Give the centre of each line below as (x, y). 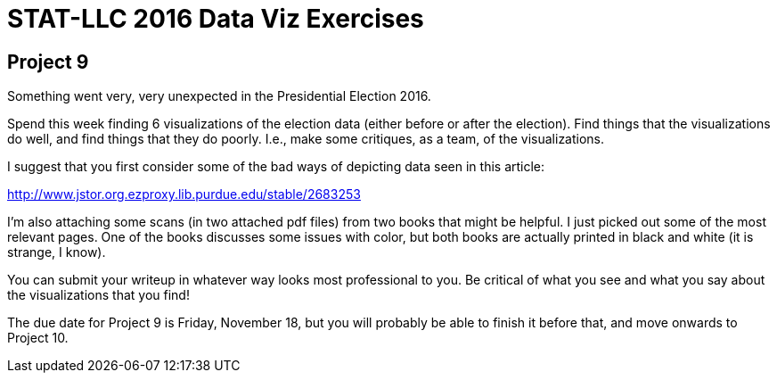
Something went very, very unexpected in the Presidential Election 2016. (219, 96)
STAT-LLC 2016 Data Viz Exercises (216, 19)
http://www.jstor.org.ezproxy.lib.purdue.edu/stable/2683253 (184, 194)
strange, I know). (57, 252)
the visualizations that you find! (98, 295)
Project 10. (38, 338)
